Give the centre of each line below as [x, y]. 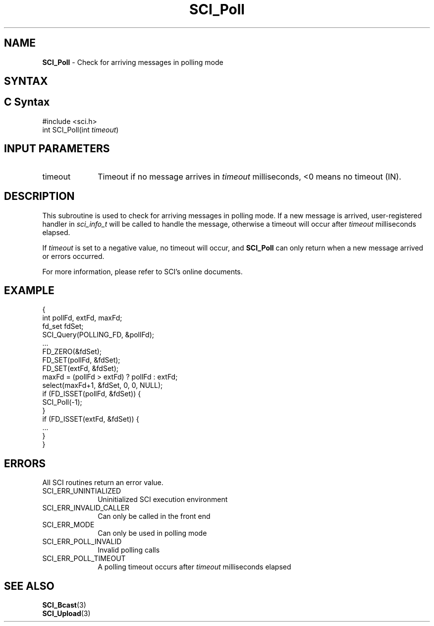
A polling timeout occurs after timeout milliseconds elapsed [194, 567]
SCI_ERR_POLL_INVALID [82, 542]
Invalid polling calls [129, 550]
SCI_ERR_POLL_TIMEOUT [84, 559]
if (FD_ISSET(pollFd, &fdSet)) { [92, 394]
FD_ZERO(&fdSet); [72, 352]
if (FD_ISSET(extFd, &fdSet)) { [91, 419]
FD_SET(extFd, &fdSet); [80, 369]
